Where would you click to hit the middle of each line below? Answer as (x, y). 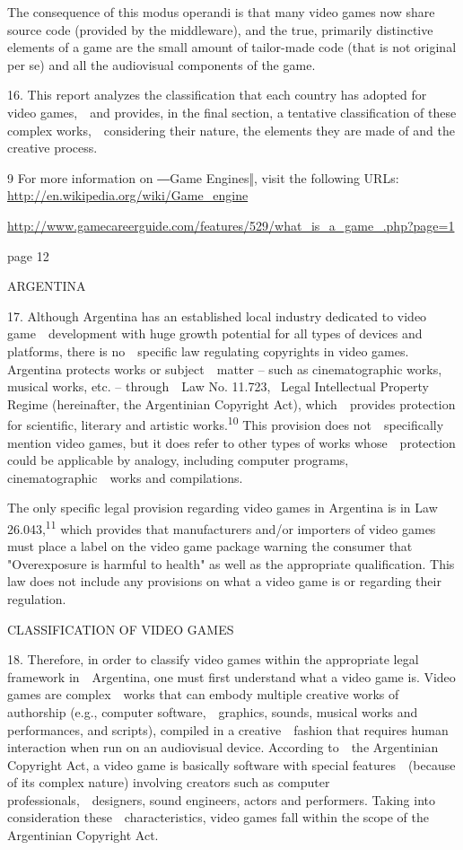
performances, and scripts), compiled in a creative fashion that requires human (228, 729)
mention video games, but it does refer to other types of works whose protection (231, 442)
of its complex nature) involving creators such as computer (169, 782)
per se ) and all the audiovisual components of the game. (162, 64)
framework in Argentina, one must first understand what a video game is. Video (231, 676)
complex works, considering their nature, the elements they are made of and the (231, 130)
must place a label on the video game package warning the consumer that (210, 546)
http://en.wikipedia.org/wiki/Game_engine (128, 195)
